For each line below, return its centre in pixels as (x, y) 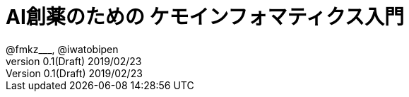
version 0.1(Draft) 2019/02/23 (74, 61)
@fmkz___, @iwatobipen (62, 49)
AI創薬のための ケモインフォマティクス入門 (205, 17)
